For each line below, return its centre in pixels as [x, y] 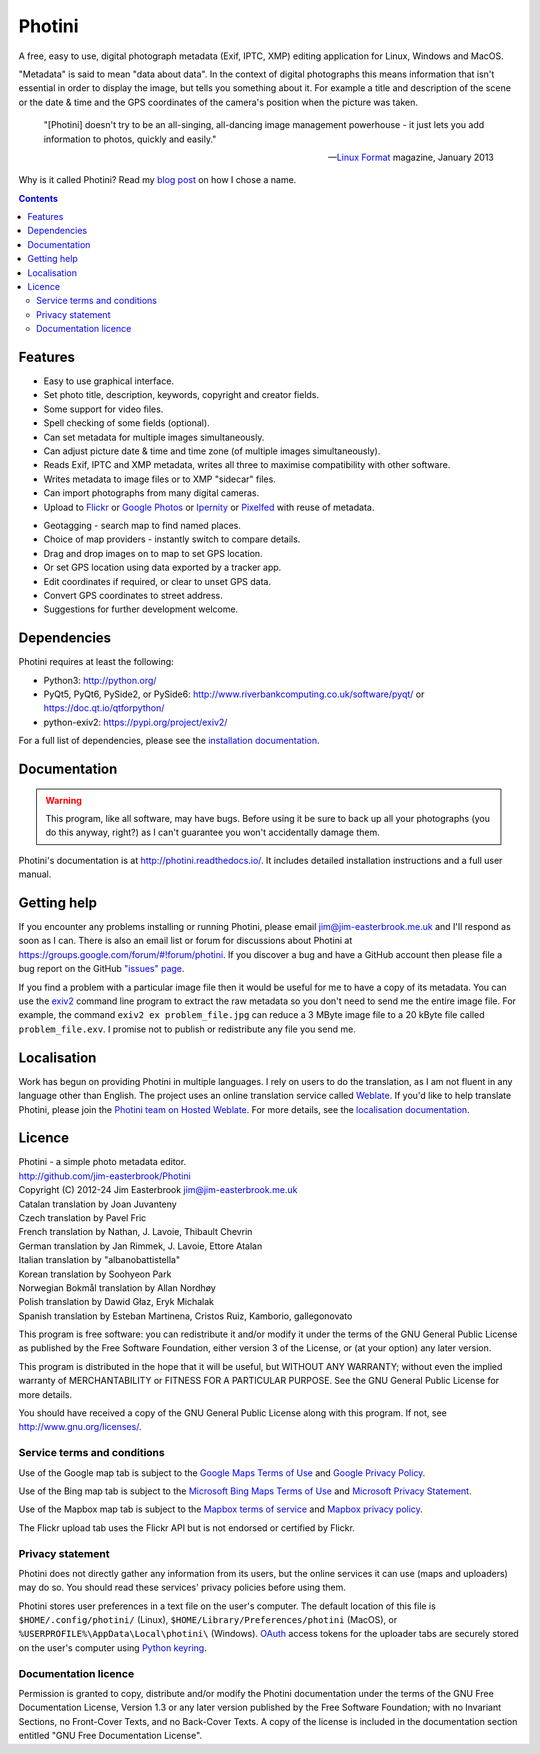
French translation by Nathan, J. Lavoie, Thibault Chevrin [135, 1232]
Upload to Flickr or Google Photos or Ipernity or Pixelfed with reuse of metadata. [209, 507]
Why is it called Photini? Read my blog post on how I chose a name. [157, 180]
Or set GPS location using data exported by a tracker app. [162, 567]
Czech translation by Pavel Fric [82, 1217]
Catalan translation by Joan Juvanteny [97, 1204]
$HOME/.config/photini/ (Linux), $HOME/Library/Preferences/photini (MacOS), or [208, 1620]
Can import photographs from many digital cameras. [151, 493]
